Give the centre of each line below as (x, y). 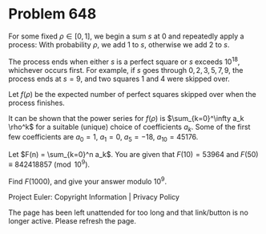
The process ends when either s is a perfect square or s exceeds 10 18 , (124, 61)
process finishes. (37, 103)
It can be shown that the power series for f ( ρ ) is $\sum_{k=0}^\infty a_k (126, 118)
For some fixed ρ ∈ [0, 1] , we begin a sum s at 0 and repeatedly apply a (126, 36)
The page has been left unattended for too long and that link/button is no (128, 212)
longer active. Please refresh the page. (73, 220)
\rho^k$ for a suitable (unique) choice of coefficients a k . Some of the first (129, 127)
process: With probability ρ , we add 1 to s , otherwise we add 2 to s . (119, 44)
